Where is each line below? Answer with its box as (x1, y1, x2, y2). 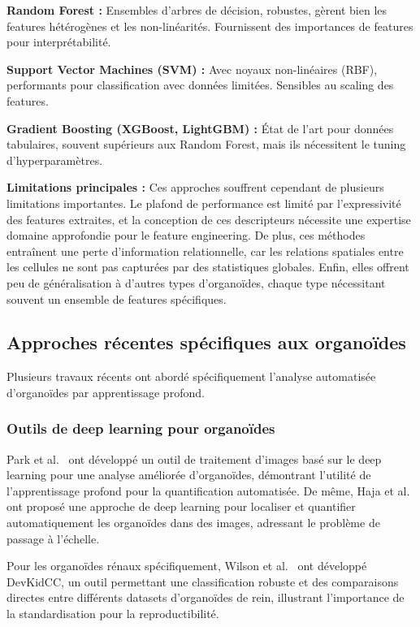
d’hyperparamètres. (6, 151, 103, 168)
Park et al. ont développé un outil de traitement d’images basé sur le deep (6, 450, 382, 467)
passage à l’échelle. (6, 530, 100, 547)
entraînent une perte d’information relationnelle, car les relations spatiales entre (6, 242, 404, 259)
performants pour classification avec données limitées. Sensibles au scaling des (6, 76, 394, 93)
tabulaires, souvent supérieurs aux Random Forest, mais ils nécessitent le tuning (6, 136, 406, 153)
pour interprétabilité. (6, 33, 111, 50)
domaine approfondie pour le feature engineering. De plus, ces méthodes (6, 227, 366, 244)
